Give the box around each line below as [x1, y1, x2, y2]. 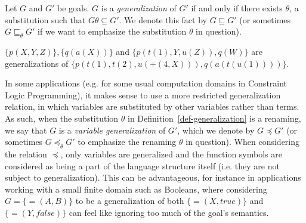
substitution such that [5, 13, 86, 26]
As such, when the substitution [5, 112, 119, 124]
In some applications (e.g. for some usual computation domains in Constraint [5, 77, 288, 89]
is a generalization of [101, 2, 177, 14]
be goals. [57, 2, 89, 14]
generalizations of [5, 57, 69, 69]
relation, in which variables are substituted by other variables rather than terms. [5, 100, 299, 113]
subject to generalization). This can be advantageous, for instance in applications [5, 171, 301, 184]
